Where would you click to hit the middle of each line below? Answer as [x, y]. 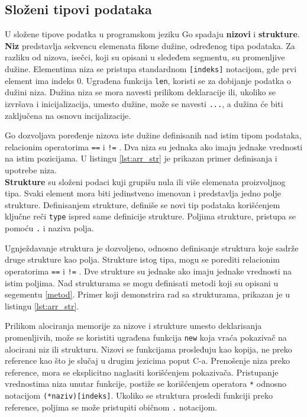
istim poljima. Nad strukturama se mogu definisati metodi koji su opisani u [142, 282]
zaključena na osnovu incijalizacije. [68, 115]
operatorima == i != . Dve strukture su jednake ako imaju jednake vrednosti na [148, 271]
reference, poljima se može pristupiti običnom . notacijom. [111, 407]
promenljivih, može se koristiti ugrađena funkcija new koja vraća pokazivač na [146, 337]
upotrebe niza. [31, 169]
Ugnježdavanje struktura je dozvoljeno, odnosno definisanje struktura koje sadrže [152, 248]
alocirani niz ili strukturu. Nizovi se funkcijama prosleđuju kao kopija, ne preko [148, 349]
